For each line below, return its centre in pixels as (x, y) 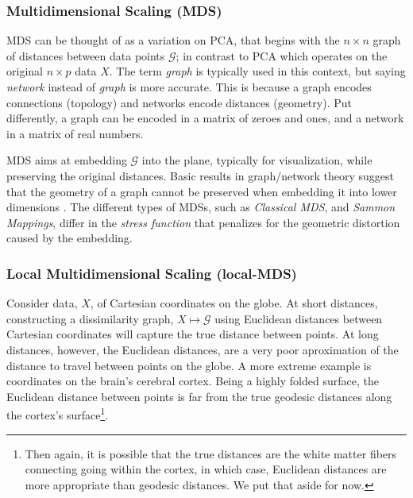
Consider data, (42, 303)
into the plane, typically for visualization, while (257, 160)
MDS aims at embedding (67, 160)
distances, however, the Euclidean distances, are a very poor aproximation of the (203, 349)
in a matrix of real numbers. (75, 133)
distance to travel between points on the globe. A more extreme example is (189, 365)
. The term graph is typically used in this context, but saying (257, 71)
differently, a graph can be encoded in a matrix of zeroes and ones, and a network (205, 118)
